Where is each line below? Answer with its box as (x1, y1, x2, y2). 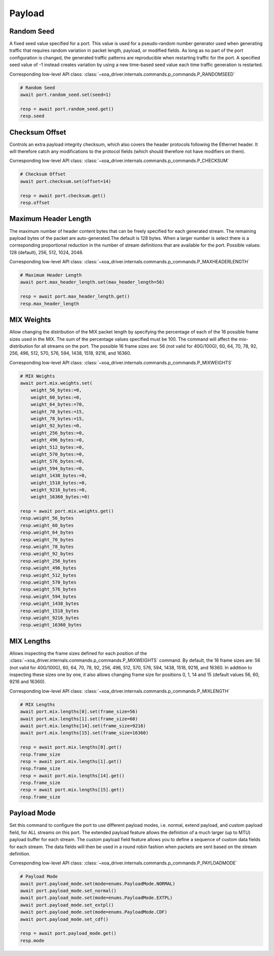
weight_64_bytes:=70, (30, 402, 85, 408)
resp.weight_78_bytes (20, 544, 74, 550)
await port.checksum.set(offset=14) (20, 178, 112, 184)
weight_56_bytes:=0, (30, 387, 82, 393)
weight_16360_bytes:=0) (30, 494, 90, 500)
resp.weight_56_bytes (20, 515, 74, 521)
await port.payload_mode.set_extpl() (20, 902, 114, 908)
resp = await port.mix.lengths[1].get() (20, 758, 122, 764)
